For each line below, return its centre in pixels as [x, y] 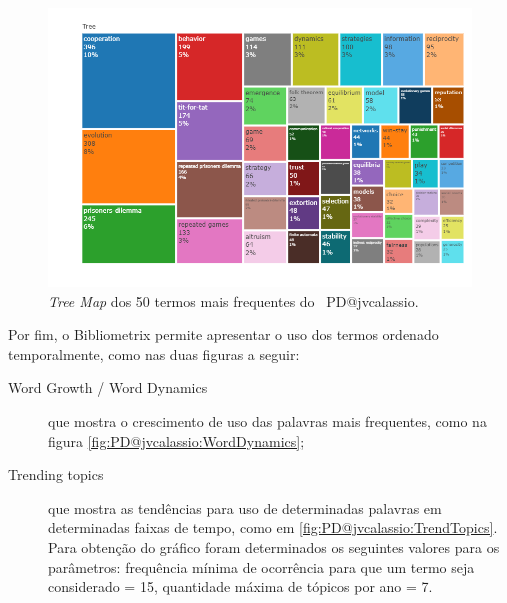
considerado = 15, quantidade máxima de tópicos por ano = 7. [240, 586]
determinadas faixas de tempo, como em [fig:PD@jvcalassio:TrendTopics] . [273, 527]
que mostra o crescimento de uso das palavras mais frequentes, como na [267, 421]
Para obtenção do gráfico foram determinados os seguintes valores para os [274, 546]
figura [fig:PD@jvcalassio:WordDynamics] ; [176, 440]
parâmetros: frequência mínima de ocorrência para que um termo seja [261, 566]
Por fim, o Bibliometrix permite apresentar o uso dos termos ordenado [223, 334]
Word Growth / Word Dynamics [108, 387]
